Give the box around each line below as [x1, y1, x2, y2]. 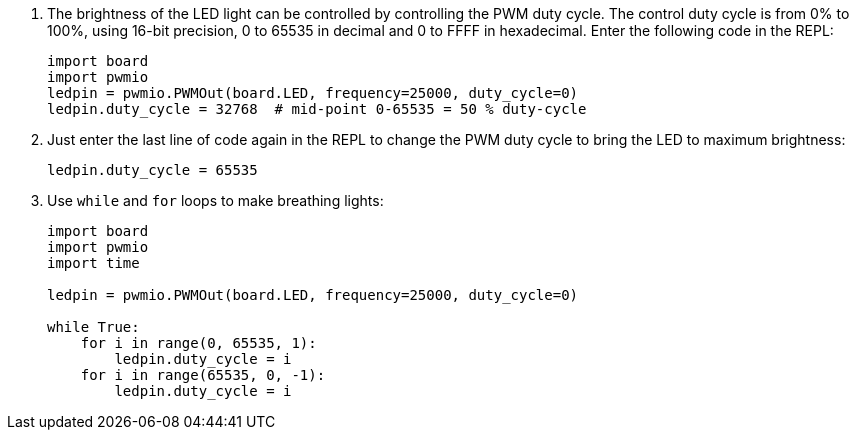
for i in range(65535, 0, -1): [80, 367, 326, 383]
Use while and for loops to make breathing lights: [47, 192, 384, 209]
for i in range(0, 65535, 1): [80, 335, 317, 351]
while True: [47, 319, 140, 335]
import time [47, 255, 140, 271]
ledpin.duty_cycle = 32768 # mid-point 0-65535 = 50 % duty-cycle [47, 101, 587, 117]
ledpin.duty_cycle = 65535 [47, 162, 258, 178]
